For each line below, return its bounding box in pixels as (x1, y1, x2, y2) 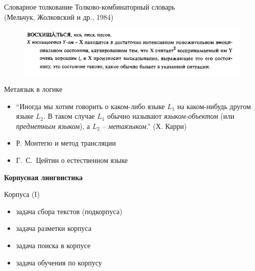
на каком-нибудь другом (177, 100, 251, 111)
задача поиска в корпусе (16, 240, 91, 250)
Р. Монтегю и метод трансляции (16, 138, 116, 148)
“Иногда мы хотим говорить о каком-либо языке (16, 100, 165, 111)
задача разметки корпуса (16, 223, 92, 233)
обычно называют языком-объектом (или (107, 111, 235, 121)
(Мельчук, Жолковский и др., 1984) (4, 11, 114, 22)
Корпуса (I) (4, 189, 40, 199)
